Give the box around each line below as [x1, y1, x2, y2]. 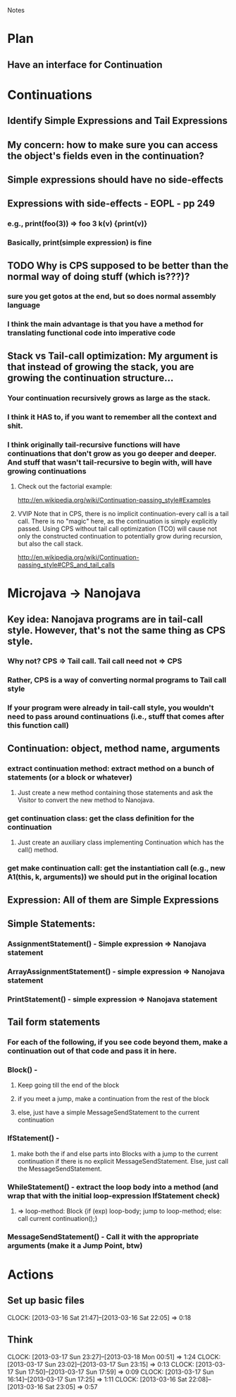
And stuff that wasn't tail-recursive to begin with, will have [7, 457, 213, 467]
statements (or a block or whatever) [7, 772, 132, 782]
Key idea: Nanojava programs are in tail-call [7, 613, 203, 625]
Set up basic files [7, 1295, 85, 1307]
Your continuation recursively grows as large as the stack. [7, 393, 211, 402]
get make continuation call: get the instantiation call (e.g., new [7, 863, 225, 873]
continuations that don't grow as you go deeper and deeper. [7, 448, 217, 458]
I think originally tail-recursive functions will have [7, 440, 181, 450]
